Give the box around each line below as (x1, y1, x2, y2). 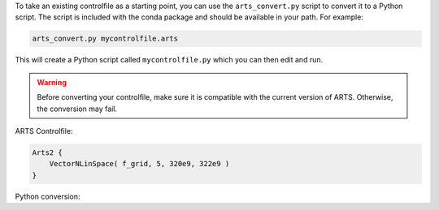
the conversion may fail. (37, 104, 118, 114)
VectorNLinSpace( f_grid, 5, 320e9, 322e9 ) (49, 159, 230, 169)
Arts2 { (32, 148, 63, 157)
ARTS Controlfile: (15, 126, 73, 135)
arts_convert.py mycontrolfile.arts (32, 34, 179, 44)
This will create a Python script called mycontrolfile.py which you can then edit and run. (15, 55, 324, 65)
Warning (37, 77, 67, 87)
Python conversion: (15, 191, 80, 201)
